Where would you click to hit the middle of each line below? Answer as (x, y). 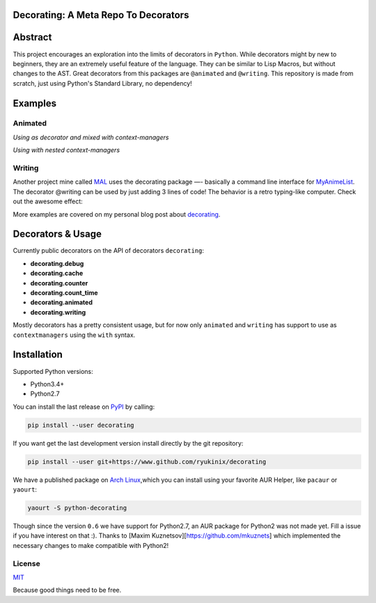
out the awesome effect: (48, 201)
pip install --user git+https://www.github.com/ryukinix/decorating (147, 462)
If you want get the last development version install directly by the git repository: (128, 443)
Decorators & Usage (57, 234)
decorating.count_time (64, 293)
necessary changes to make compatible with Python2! (91, 545)
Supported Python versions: (53, 371)
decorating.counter (59, 283)
